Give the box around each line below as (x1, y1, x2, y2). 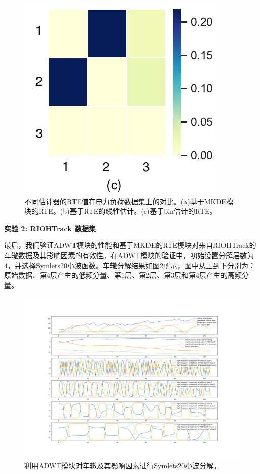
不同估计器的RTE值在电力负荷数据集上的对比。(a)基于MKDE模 (24, 196, 234, 206)
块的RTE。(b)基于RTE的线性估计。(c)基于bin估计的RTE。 (24, 206, 217, 216)
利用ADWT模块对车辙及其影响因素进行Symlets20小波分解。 (24, 460, 221, 470)
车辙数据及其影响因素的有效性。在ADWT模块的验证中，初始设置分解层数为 (4, 249, 254, 260)
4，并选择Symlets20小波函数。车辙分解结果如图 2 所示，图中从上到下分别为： (4, 260, 255, 270)
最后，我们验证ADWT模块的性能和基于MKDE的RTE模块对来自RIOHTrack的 (4, 240, 256, 250)
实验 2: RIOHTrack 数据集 (4, 223, 96, 233)
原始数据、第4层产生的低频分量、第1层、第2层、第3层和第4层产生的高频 (4, 270, 242, 280)
